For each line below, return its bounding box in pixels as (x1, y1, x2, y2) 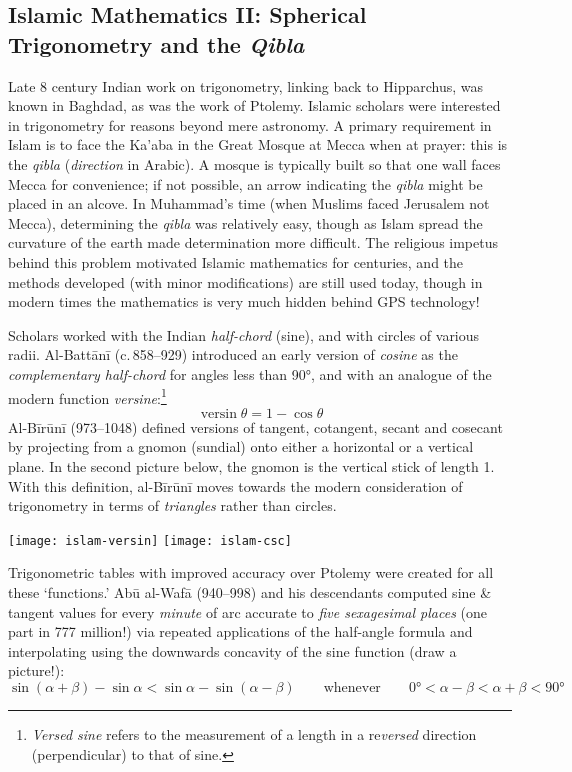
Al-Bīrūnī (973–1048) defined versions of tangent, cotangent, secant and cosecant (8, 416, 503, 437)
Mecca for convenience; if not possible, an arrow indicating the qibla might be (8, 173, 483, 194)
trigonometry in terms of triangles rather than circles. (8, 495, 337, 516)
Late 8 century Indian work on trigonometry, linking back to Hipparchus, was (8, 75, 484, 96)
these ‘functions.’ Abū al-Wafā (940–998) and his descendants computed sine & (8, 581, 492, 602)
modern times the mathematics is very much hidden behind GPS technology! (8, 291, 480, 312)
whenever (323, 680, 381, 695)
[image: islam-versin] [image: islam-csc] (8, 533, 292, 548)
